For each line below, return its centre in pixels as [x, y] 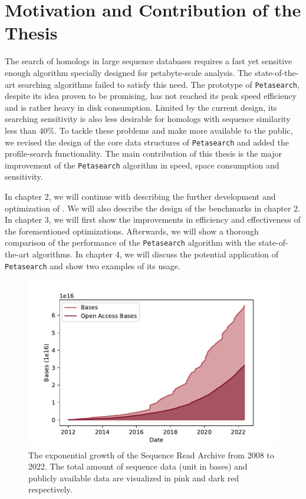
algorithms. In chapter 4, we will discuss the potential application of [155, 254]
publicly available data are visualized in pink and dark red [134, 477]
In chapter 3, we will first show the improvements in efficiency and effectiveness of [153, 219]
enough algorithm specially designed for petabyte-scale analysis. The [129, 72]
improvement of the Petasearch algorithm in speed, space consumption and [142, 165]
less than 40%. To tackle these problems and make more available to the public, [149, 130]
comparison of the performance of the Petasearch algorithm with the [130, 242]
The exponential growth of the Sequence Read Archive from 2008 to [151, 455]
